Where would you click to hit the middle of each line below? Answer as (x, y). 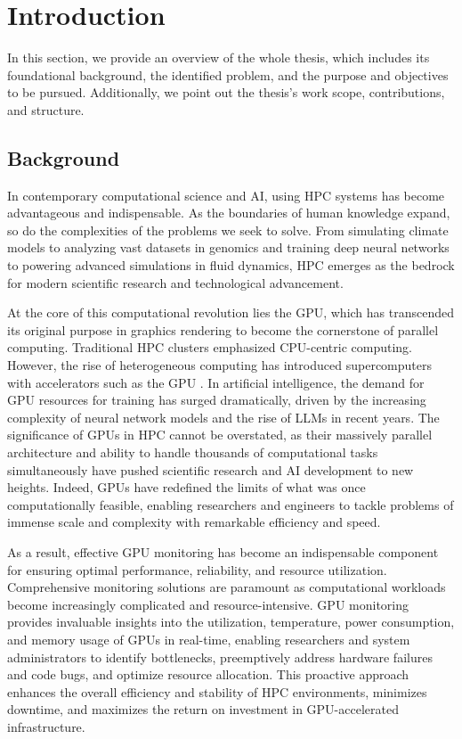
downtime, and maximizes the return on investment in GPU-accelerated (203, 709)
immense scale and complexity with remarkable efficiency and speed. (194, 522)
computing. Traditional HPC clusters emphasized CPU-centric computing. (210, 347)
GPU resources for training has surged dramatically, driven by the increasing (217, 400)
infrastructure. (46, 726)
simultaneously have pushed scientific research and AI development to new (211, 469)
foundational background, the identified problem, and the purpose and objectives (228, 74)
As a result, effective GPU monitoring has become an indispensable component (223, 551)
